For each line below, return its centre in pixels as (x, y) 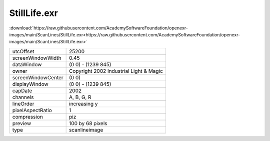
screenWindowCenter (38, 77)
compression (28, 117)
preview (22, 123)
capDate (22, 91)
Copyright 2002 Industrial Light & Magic (116, 71)
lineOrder (23, 104)
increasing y (83, 104)
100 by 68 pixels (88, 123)
